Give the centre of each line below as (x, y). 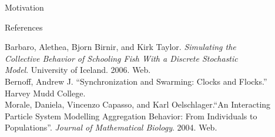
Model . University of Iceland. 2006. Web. (78, 70)
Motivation (24, 7)
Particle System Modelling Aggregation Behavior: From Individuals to (131, 116)
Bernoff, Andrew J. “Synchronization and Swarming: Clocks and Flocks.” (136, 81)
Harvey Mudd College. (45, 93)
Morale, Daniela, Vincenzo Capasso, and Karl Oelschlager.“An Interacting (138, 104)
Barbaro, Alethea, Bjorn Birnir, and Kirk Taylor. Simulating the (120, 47)
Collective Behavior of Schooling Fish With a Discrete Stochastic (121, 58)
